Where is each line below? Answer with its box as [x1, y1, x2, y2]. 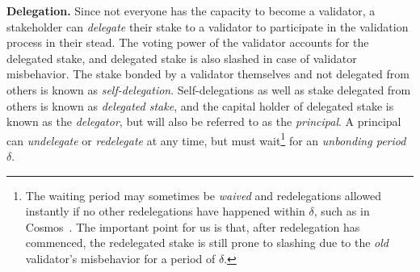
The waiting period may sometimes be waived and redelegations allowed [25, 186, 381, 203]
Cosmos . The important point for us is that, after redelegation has [25, 218, 360, 235]
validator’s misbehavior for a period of [25, 249, 216, 266]
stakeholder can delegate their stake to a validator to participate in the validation [6, 18, 409, 35]
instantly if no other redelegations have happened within [25, 203, 305, 220]
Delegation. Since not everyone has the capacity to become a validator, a [6, 2, 376, 19]
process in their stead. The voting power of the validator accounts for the [6, 34, 369, 51]
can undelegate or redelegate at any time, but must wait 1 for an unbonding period [6, 129, 406, 149]
